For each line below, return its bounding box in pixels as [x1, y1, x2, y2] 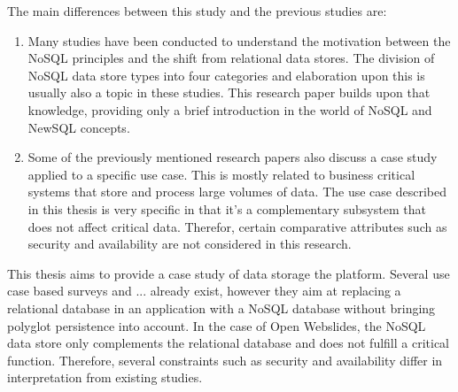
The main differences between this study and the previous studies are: [7, 2, 387, 19]
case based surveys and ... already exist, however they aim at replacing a [7, 281, 401, 300]
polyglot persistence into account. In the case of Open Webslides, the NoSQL [7, 316, 426, 334]
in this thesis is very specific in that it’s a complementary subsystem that [27, 199, 426, 218]
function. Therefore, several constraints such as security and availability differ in [7, 350, 443, 369]
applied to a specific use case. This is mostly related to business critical [27, 165, 415, 183]
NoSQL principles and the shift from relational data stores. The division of [27, 49, 435, 67]
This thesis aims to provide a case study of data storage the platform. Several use [7, 264, 450, 282]
